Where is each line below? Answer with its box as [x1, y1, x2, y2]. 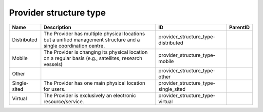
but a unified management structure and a [43, 36, 140, 43]
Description [43, 24, 72, 31]
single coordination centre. [43, 42, 105, 49]
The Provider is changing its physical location [43, 48, 148, 55]
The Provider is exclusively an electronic [43, 92, 136, 99]
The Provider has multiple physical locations [43, 30, 145, 37]
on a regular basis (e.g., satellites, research [43, 55, 143, 62]
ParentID [229, 24, 250, 31]
